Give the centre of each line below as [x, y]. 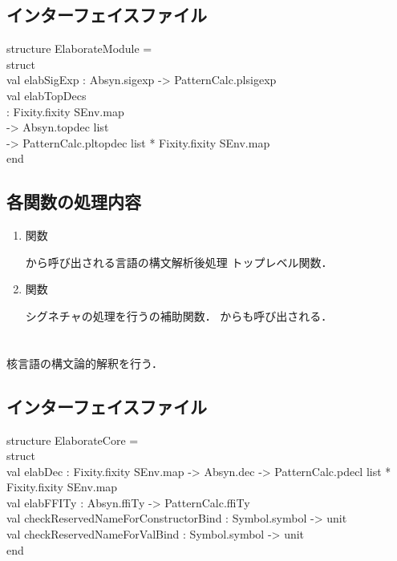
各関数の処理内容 [74, 202]
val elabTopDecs [47, 95]
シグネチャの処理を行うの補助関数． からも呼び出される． [179, 315]
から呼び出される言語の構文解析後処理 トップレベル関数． [179, 262]
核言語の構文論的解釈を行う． [85, 363]
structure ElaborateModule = [79, 48]
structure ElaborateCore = [73, 440]
